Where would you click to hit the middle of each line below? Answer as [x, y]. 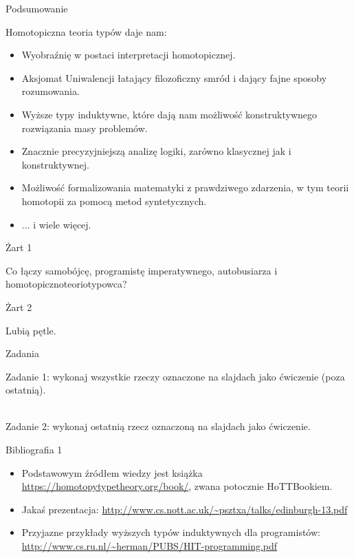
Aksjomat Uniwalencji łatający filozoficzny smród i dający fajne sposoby [174, 77]
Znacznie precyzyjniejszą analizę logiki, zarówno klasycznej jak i [156, 151]
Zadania [23, 353]
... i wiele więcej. [56, 224]
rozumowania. [51, 91]
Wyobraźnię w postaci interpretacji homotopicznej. [129, 55]
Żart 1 [19, 247]
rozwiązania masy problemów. [85, 128]
